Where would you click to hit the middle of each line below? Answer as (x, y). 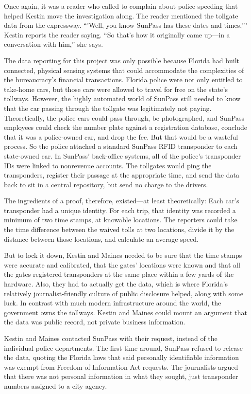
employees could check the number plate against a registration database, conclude (125, 127)
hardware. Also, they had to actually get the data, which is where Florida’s (116, 284)
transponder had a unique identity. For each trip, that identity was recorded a (120, 210)
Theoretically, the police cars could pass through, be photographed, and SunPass (124, 117)
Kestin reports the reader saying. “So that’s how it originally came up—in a (117, 34)
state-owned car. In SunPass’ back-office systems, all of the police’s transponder (123, 155)
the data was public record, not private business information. (95, 322)
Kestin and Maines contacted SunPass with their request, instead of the (111, 338)
